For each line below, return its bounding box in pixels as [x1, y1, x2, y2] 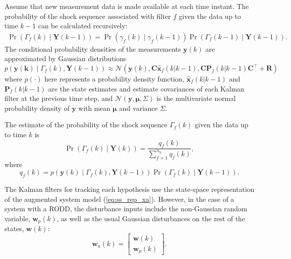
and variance [119, 102, 158, 113]
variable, [4, 213, 30, 223]
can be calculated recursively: [38, 20, 127, 31]
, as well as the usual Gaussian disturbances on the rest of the [57, 213, 245, 223]
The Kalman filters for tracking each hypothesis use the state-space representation [4, 183, 254, 194]
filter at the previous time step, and [4, 93, 113, 103]
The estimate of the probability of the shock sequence [4, 119, 168, 130]
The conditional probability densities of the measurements [4, 43, 181, 54]
